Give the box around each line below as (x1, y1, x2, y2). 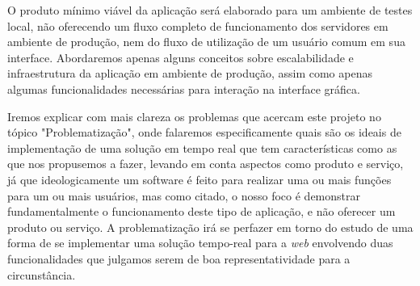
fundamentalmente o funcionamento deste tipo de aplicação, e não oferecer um (7, 203, 396, 220)
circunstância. (7, 266, 76, 283)
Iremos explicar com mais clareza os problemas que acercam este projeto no (7, 107, 381, 124)
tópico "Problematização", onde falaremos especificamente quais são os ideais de (7, 124, 401, 141)
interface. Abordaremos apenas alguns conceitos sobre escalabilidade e (7, 48, 354, 65)
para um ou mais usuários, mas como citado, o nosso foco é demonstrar (7, 187, 360, 204)
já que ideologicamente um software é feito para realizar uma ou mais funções (7, 170, 392, 187)
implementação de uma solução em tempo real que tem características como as (7, 139, 397, 156)
